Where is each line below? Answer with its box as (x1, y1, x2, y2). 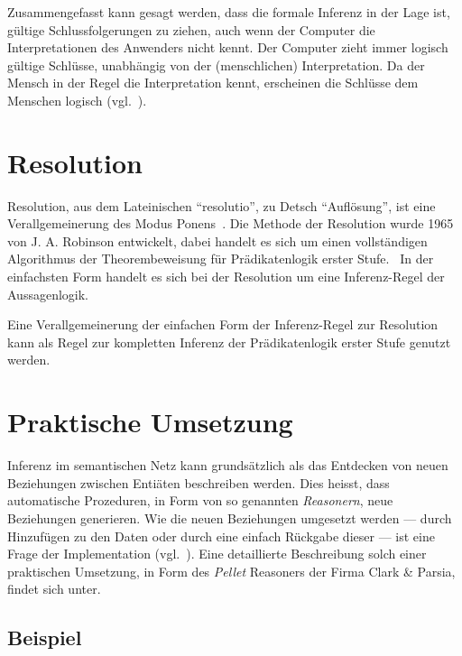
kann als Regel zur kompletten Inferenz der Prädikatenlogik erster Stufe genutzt (7, 332, 451, 351)
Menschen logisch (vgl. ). (7, 90, 147, 109)
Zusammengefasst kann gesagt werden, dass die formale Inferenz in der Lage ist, (7, 3, 450, 21)
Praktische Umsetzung (7, 403, 293, 440)
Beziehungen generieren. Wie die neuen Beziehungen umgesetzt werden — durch (7, 508, 452, 527)
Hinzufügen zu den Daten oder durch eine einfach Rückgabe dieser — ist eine (7, 526, 435, 545)
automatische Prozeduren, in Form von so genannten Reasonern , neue (7, 491, 393, 510)
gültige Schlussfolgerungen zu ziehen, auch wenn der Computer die (7, 20, 375, 39)
